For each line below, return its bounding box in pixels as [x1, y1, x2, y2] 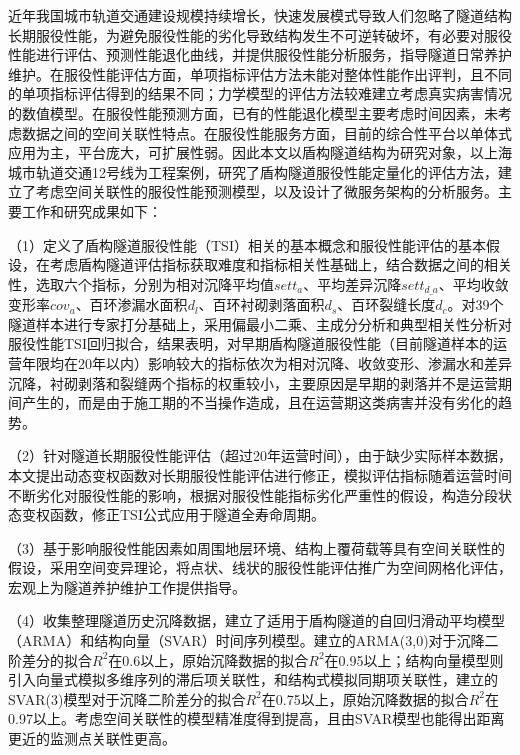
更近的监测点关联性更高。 [8, 728, 176, 749]
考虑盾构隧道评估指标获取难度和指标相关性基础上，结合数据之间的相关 [49, 254, 512, 275]
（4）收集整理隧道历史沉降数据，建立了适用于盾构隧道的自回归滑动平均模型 [8, 610, 505, 631]
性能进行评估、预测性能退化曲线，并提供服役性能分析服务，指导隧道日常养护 [8, 44, 512, 65]
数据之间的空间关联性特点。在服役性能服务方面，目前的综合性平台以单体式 [21, 122, 512, 143]
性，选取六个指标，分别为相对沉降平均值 [8, 273, 274, 294]
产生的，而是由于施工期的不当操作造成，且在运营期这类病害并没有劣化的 [21, 392, 498, 413]
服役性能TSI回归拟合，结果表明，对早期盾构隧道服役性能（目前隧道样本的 [8, 333, 493, 354]
